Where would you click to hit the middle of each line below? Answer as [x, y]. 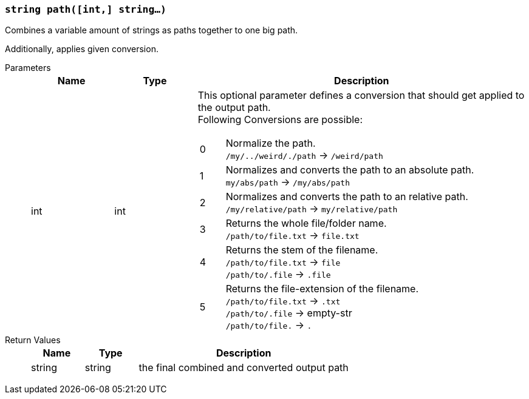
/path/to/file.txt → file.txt [292, 236]
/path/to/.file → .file [278, 274]
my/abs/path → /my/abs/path [288, 182]
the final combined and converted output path [244, 368]
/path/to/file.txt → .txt [283, 301]
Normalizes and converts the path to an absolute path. [350, 170]
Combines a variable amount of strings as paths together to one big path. [152, 30]
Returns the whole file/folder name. [306, 223]
